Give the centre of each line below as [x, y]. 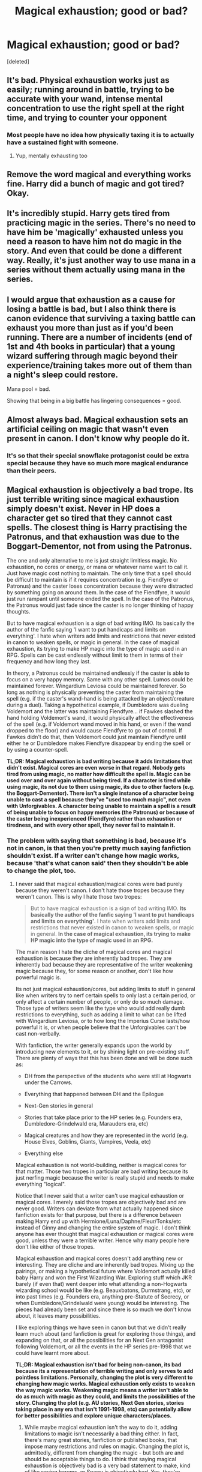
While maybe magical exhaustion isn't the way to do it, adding [101, 1427]
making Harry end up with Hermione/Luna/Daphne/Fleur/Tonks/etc [98, 1221]
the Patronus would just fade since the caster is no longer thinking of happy [100, 605]
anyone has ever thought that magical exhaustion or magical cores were [105, 1234]
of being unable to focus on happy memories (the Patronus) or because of [101, 812]
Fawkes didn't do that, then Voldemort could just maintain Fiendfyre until [97, 737]
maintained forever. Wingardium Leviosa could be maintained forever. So [97, 686]
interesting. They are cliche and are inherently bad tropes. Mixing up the [105, 1264]
